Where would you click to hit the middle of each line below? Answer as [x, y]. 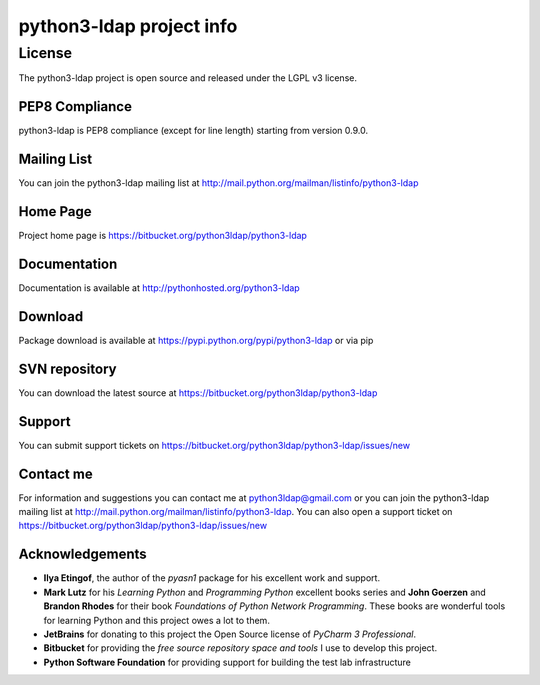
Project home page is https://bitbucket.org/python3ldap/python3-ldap [162, 236]
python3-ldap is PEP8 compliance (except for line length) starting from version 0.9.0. [193, 131]
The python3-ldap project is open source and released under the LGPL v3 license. [187, 78]
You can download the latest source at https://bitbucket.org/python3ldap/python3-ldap [198, 392]
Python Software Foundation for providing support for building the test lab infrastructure [227, 662]
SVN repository [67, 368]
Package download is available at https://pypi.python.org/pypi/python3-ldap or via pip [196, 340]
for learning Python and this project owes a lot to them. [156, 620]
